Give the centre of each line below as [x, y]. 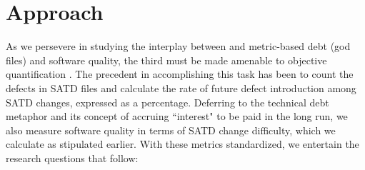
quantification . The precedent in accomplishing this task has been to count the [180, 74]
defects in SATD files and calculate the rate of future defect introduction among [181, 87]
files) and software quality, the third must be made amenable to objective [166, 60]
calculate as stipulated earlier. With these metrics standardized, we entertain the [182, 144]
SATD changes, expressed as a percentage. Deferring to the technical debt [167, 102]
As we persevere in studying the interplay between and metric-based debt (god [178, 46]
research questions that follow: [72, 157]
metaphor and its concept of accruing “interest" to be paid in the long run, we [177, 116]
